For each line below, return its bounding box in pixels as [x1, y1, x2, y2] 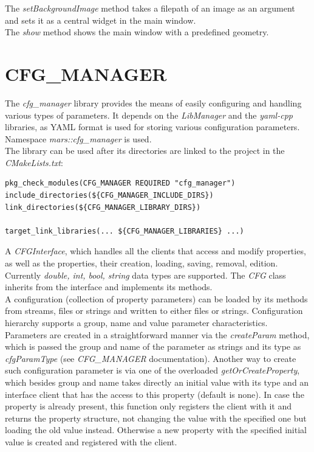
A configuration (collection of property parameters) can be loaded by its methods [5, 292, 308, 305]
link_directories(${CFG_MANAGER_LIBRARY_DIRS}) [5, 203, 201, 212]
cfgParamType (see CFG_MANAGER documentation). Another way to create [5, 352, 296, 364]
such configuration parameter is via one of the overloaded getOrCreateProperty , [5, 364, 300, 377]
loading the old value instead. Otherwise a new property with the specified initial [5, 423, 307, 436]
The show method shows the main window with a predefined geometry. [5, 26, 269, 38]
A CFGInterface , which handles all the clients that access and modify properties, [5, 245, 306, 257]
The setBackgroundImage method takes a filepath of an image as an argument [5, 2, 295, 14]
